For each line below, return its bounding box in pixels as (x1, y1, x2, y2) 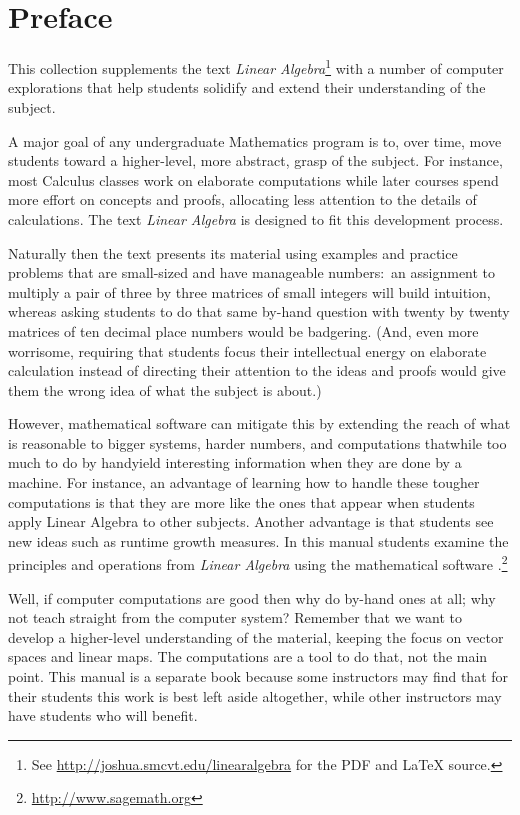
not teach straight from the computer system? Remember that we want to (8, 607, 462, 628)
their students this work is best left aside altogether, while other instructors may (8, 685, 502, 706)
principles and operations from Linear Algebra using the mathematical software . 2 (8, 551, 508, 575)
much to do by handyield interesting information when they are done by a (8, 452, 462, 473)
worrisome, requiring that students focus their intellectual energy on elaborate (8, 340, 487, 361)
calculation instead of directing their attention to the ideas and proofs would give (8, 360, 506, 381)
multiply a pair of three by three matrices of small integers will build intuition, (8, 281, 491, 302)
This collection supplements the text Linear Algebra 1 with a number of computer (8, 55, 504, 78)
